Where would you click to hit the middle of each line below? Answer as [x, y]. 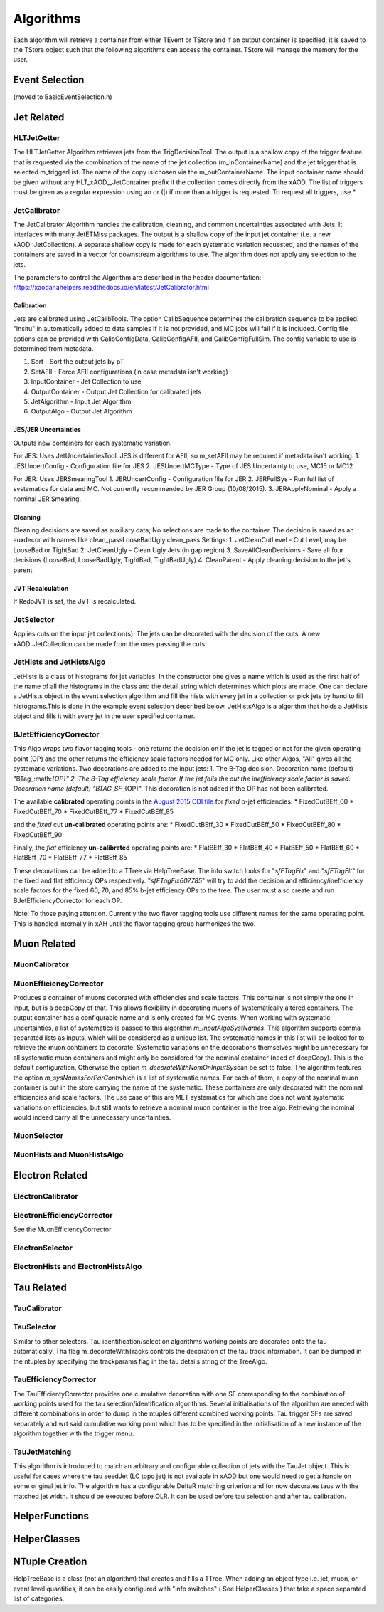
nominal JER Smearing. [47, 499]
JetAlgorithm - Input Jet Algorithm [81, 401]
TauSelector [35, 1327]
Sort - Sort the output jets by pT [78, 362]
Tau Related [40, 1287]
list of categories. [39, 1598]
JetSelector [34, 619]
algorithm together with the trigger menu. [74, 1433]
